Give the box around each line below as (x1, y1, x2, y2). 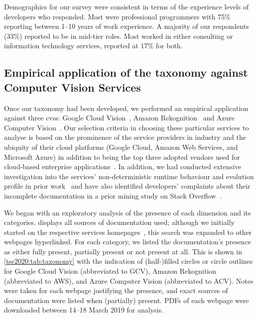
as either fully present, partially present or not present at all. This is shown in (4, 246, 242, 256)
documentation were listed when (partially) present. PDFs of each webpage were (4, 295, 249, 305)
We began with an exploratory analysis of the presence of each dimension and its (4, 207, 251, 217)
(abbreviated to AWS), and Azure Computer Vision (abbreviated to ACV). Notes (4, 275, 254, 286)
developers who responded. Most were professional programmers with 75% (4, 11, 231, 21)
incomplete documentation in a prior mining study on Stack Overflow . (4, 190, 222, 201)
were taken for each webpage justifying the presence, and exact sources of (4, 285, 228, 296)
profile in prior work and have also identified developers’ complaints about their (4, 181, 251, 191)
